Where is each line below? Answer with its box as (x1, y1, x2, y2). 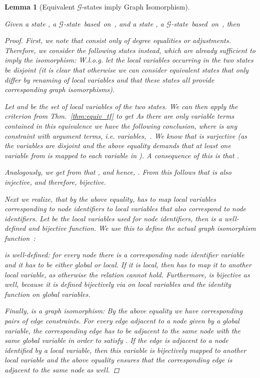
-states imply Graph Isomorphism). (82, 2, 190, 12)
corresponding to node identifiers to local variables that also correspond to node (5, 203, 246, 214)
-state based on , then (171, 18, 240, 29)
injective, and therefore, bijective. (5, 176, 106, 187)
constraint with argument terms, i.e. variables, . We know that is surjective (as (5, 130, 247, 141)
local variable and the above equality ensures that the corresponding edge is (5, 354, 232, 365)
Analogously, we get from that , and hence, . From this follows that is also (5, 167, 231, 177)
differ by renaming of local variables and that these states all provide (5, 74, 214, 85)
